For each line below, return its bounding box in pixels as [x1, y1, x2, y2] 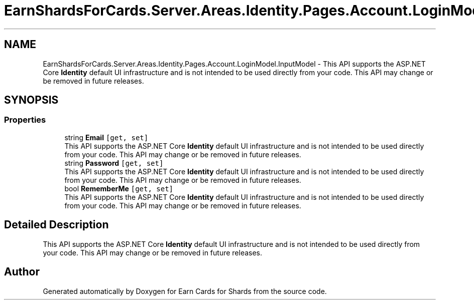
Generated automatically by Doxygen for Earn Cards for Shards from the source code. [43, 286, 327, 295]
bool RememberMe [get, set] [64, 184, 174, 193]
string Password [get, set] [64, 158, 164, 167]
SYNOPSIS [4, 94, 59, 107]
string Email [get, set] [64, 133, 149, 142]
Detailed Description [4, 218, 109, 231]
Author [4, 265, 40, 278]
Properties [4, 115, 46, 125]
